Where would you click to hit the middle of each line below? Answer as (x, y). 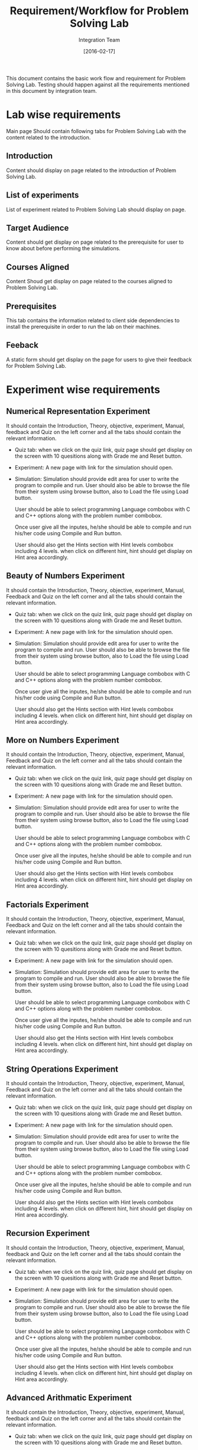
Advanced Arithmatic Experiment (69, 1398)
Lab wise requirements (64, 115)
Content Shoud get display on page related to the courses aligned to (89, 281)
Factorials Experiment (48, 904)
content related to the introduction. (48, 137)
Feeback (22, 345)
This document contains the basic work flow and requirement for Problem (96, 78)
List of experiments (43, 195)
